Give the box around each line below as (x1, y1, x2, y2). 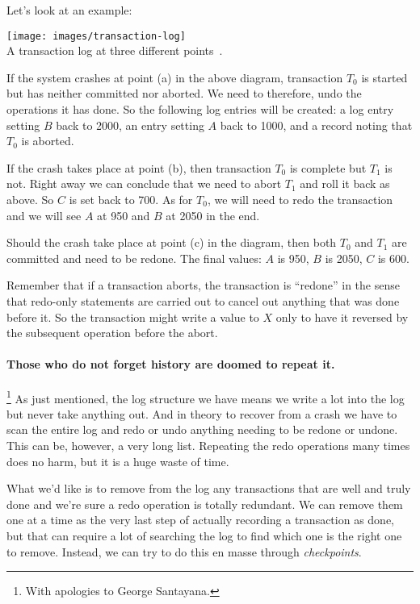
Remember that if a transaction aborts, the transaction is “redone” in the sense (6, 277, 400, 294)
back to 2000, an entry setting (56, 116, 204, 133)
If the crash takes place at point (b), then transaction (6, 159, 271, 176)
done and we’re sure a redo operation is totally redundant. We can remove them (6, 495, 403, 512)
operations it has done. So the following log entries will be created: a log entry (6, 101, 394, 118)
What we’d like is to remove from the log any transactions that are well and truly (6, 480, 411, 497)
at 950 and (97, 206, 150, 223)
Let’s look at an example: (6, 2, 132, 18)
